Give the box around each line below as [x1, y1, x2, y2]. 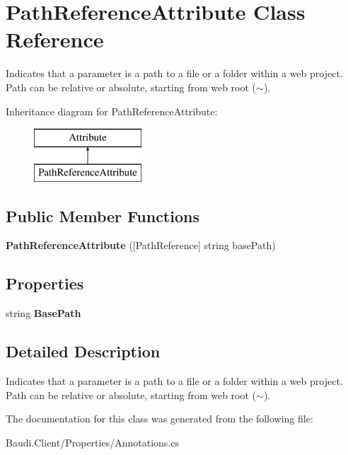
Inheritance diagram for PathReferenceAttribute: [6, 103, 218, 118]
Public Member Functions [6, 205, 199, 226]
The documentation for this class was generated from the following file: [6, 411, 313, 426]
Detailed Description [6, 340, 161, 362]
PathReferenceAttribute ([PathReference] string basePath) [6, 238, 276, 253]
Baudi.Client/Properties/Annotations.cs [6, 434, 179, 449]
